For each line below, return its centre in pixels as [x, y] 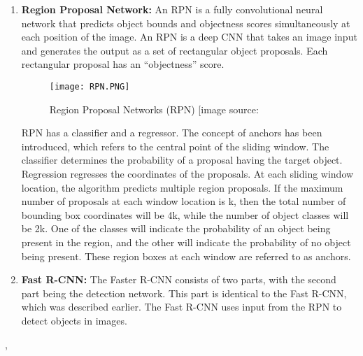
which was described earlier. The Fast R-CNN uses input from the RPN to [181, 307]
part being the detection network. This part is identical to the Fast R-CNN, [184, 293]
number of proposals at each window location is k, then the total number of [184, 201]
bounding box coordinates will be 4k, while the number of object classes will [185, 214]
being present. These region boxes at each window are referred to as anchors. [186, 256]
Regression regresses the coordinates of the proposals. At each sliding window [187, 173]
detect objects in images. [74, 320]
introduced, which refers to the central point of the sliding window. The [175, 146]
